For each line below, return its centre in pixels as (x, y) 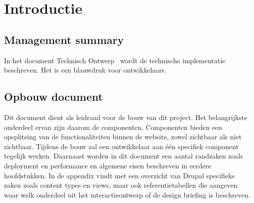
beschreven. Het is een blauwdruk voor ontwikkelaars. (85, 70)
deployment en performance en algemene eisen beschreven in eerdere (108, 165)
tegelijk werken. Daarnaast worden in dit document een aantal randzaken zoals (124, 156)
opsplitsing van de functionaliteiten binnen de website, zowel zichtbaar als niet (123, 137)
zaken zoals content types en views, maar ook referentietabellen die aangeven (121, 185)
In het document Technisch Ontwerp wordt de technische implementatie (115, 60)
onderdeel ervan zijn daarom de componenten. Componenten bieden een (113, 127)
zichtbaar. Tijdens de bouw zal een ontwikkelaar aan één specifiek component (121, 146)
